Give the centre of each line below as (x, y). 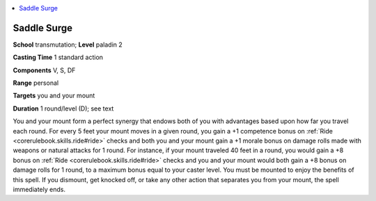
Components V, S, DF (44, 70)
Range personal (36, 83)
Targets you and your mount (54, 96)
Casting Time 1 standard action (58, 57)
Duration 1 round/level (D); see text (63, 108)
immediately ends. (39, 189)
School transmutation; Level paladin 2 (68, 45)
